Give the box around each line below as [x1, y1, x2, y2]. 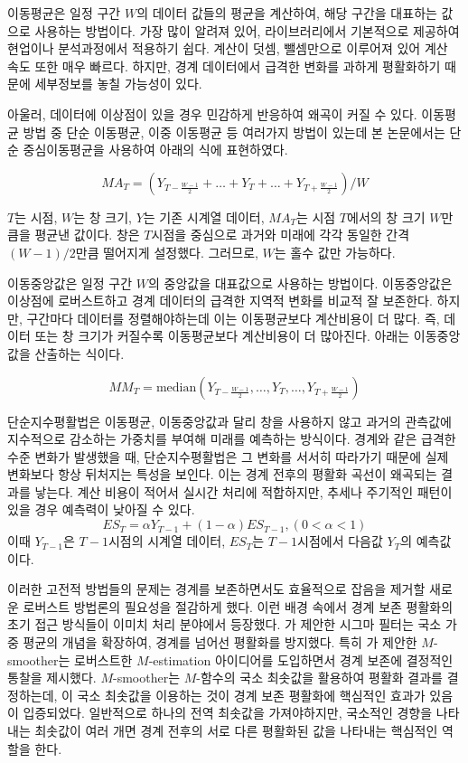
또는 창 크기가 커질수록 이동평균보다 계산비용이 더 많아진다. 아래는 [34, 326, 410, 345]
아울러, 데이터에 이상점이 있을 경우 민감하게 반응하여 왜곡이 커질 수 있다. [7, 104, 417, 123]
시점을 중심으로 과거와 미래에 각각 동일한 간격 [151, 225, 410, 244]
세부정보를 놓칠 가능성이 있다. [34, 74, 202, 93]
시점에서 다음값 [297, 532, 383, 551]
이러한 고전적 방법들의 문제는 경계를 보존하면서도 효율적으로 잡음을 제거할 [7, 579, 426, 598]
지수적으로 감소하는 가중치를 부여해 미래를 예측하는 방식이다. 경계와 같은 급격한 [7, 429, 456, 448]
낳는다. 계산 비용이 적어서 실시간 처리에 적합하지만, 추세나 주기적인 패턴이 [34, 482, 453, 501]
